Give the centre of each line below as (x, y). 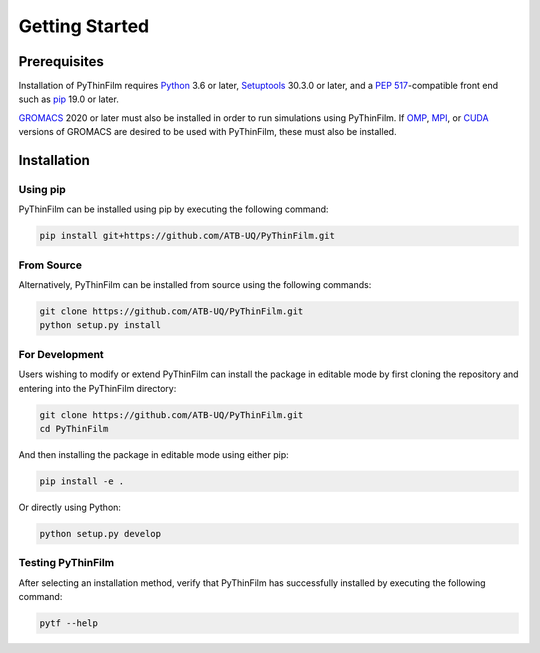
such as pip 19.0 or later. (68, 99)
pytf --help (69, 623)
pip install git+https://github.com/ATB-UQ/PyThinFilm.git (187, 236)
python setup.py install (100, 325)
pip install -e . (82, 481)
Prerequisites (61, 61)
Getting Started (84, 26)
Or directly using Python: (70, 507)
